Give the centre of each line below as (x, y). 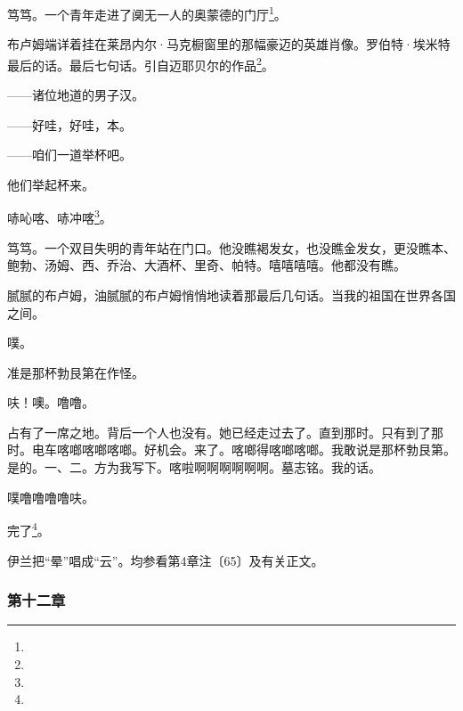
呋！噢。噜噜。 (51, 402)
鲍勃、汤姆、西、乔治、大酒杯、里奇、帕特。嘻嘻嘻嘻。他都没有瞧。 (207, 265)
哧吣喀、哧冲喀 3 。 (60, 217)
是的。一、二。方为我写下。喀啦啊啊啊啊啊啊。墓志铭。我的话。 (194, 467)
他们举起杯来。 (51, 184)
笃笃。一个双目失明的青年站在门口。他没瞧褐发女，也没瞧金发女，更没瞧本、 (231, 247)
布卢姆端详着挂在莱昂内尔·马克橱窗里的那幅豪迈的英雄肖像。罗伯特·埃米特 (229, 44)
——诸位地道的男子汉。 (76, 95)
